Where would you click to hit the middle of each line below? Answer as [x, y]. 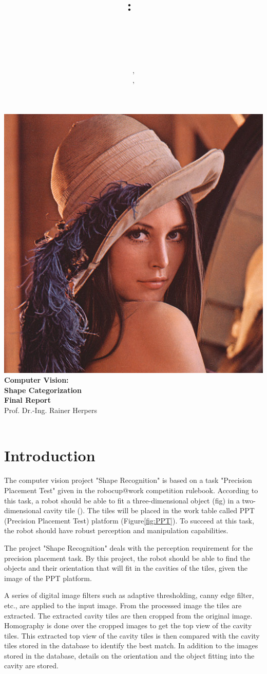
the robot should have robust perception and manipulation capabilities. [116, 530]
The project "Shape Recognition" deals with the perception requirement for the [129, 547]
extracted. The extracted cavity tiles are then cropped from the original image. [128, 615]
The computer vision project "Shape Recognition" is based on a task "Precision [128, 480]
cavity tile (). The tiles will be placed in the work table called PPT [149, 510]
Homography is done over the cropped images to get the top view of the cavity [128, 625]
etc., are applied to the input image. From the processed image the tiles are [123, 605]
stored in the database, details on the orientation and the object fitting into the [129, 655]
